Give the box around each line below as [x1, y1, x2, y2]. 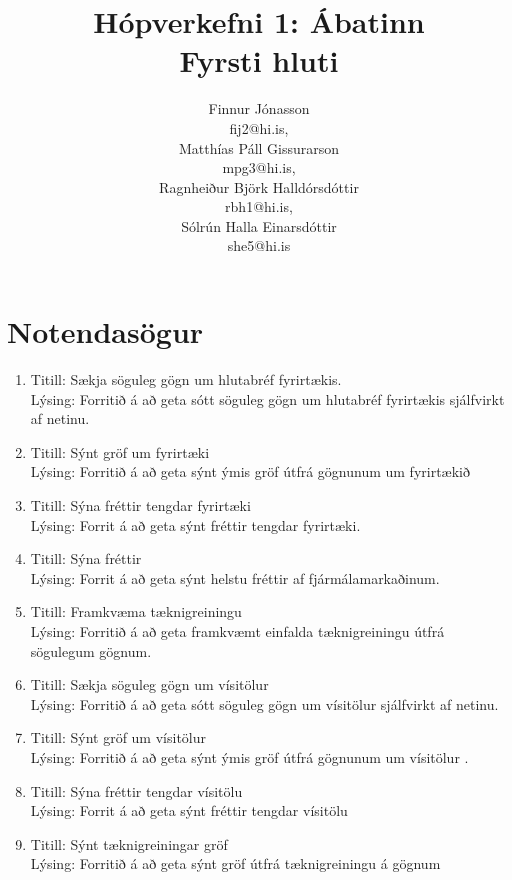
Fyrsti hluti [179, 40, 339, 81]
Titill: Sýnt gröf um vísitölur [30, 727, 206, 748]
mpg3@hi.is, [222, 157, 296, 178]
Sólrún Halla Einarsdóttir [181, 215, 337, 236]
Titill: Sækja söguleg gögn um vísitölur [30, 674, 269, 695]
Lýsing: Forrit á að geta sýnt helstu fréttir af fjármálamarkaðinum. [30, 567, 440, 588]
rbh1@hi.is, [225, 196, 293, 217]
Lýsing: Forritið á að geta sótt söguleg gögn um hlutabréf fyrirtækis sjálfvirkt [30, 388, 505, 409]
